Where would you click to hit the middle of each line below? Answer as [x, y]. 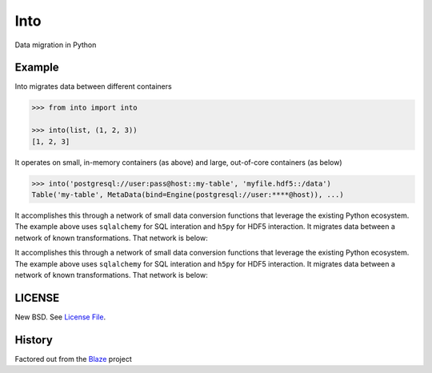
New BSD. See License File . [60, 317]
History [34, 340]
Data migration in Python [56, 45]
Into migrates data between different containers [93, 86]
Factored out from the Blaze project [73, 359]
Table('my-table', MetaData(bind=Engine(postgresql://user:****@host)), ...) [188, 195]
